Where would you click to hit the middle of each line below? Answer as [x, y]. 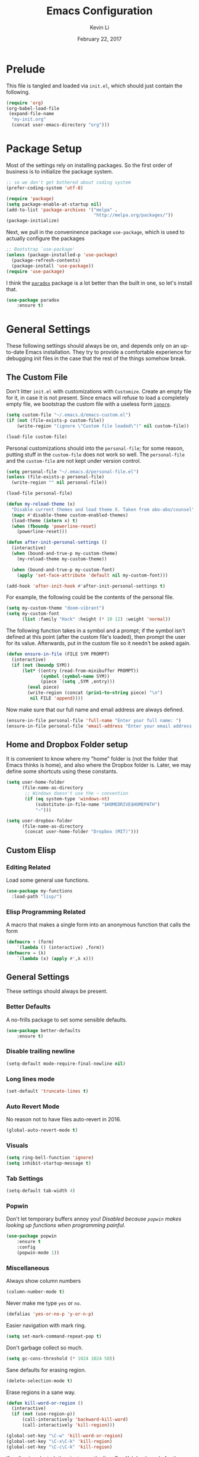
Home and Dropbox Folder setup [67, 745]
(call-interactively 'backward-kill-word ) [75, 1420]
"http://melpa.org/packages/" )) [134, 215]
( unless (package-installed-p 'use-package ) [62, 255]
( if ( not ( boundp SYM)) [41, 665]
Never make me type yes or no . [44, 1303]
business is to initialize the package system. [60, 171]
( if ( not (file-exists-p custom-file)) [55, 420]
